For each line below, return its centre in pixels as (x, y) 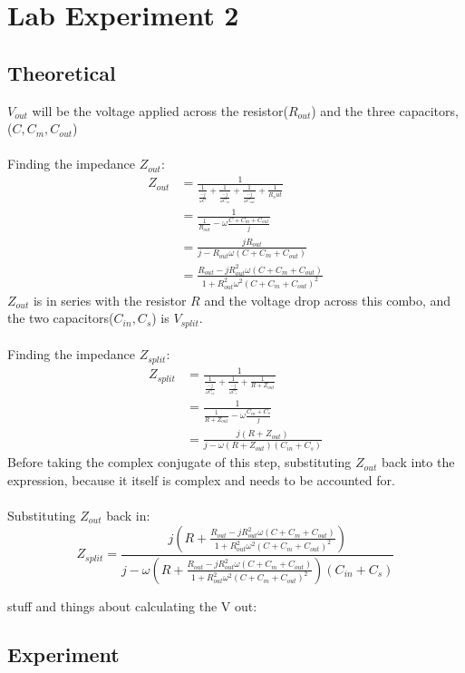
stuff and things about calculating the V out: (132, 605)
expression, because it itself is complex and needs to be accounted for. (201, 479)
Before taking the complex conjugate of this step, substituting (179, 462)
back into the (418, 462)
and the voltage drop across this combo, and (328, 300)
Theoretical (62, 72)
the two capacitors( (61, 318)
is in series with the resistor (110, 300)
